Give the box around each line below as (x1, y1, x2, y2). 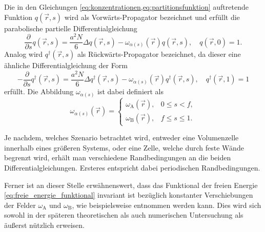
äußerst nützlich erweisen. (4, 219, 85, 230)
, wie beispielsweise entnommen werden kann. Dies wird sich (72, 199, 261, 210)
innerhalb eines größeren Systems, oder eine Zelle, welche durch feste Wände (4, 142, 244, 153)
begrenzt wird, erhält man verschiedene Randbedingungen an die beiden (4, 152, 231, 163)
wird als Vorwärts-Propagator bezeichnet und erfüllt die (64, 11, 240, 22)
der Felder (4, 199, 36, 210)
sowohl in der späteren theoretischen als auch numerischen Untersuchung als (4, 209, 243, 220)
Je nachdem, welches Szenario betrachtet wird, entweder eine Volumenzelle (4, 132, 239, 143)
